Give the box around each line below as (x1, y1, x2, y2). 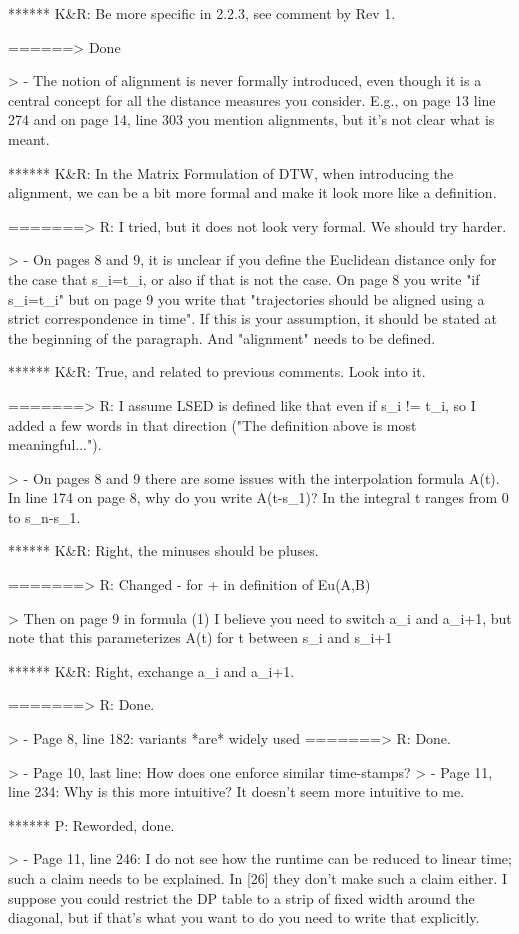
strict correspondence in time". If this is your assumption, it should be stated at (8, 308, 498, 329)
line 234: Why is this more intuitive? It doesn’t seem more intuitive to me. (8, 781, 465, 802)
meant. (8, 128, 50, 149)
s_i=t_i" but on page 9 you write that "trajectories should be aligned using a (8, 288, 485, 309)
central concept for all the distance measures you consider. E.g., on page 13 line (8, 89, 496, 110)
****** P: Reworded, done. (8, 814, 175, 835)
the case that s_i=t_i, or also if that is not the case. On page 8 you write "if (8, 268, 480, 289)
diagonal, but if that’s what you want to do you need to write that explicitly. (8, 907, 480, 928)
